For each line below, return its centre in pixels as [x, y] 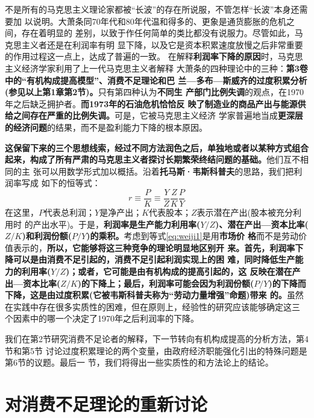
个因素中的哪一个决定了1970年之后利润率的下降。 [102, 318]
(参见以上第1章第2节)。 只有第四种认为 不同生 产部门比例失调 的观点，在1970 [154, 92]
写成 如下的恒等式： [61, 183]
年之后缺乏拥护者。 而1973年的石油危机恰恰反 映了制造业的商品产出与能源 [151, 103]
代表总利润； [69, 212]
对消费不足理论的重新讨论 [106, 403]
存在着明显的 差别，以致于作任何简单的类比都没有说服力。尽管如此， [158, 33]
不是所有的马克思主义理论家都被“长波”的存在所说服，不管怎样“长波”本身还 [152, 9]
